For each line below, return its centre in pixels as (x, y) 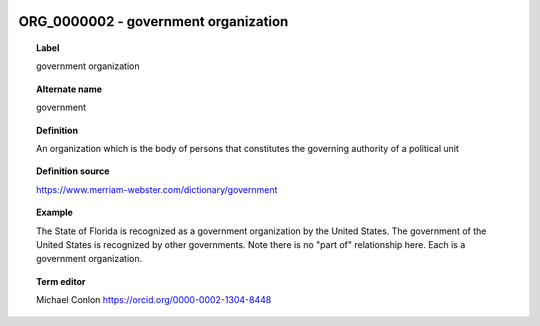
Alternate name (69, 89)
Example (55, 212)
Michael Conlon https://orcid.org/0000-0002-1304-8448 (154, 300)
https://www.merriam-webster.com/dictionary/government (157, 189)
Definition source (73, 171)
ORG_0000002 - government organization (153, 21)
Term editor (61, 281)
